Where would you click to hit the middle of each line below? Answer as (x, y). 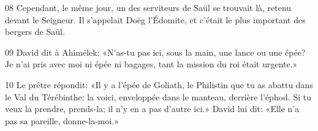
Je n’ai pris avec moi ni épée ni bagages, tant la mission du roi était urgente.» (151, 64)
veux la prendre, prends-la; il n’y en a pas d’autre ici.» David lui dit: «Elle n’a (152, 109)
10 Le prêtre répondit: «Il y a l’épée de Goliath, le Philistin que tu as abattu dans (159, 84)
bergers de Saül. (35, 32)
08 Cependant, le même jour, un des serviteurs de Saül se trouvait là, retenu (148, 7)
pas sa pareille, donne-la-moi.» (62, 120)
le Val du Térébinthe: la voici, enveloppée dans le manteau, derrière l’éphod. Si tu (158, 96)
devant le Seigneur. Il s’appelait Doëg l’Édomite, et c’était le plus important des (155, 19)
